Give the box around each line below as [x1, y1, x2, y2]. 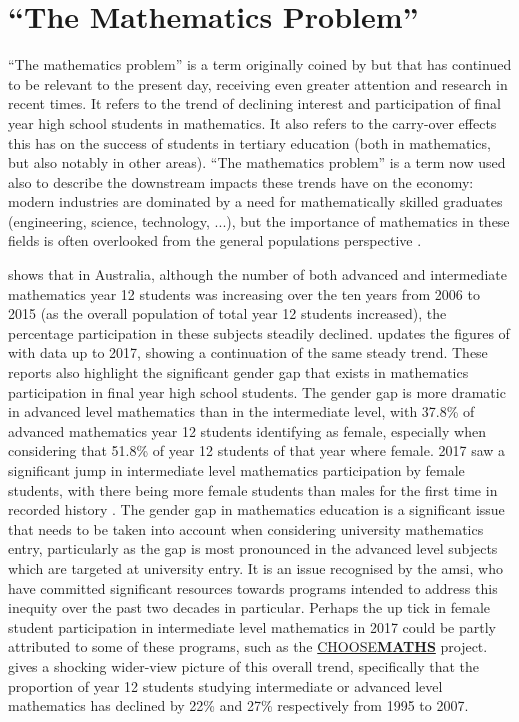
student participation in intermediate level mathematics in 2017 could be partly [8, 616, 496, 637]
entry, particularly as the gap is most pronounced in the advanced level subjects [8, 538, 498, 559]
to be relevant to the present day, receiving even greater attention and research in [8, 73, 508, 94]
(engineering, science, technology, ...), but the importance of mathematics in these [8, 210, 510, 231]
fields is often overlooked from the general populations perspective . [8, 230, 422, 251]
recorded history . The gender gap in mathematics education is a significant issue [8, 499, 505, 520]
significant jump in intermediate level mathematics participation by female [8, 460, 465, 480]
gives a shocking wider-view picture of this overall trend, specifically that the [8, 655, 480, 676]
